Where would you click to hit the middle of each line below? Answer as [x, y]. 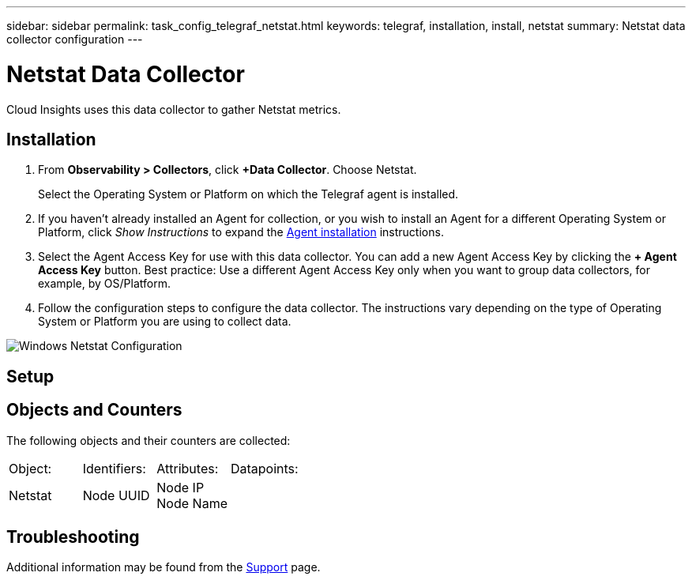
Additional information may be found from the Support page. [164, 567]
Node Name [192, 503]
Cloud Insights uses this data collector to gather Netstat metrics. [174, 109]
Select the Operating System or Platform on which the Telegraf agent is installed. [248, 194]
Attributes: [188, 468]
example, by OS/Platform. [104, 284]
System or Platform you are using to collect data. [165, 322]
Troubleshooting [73, 537]
